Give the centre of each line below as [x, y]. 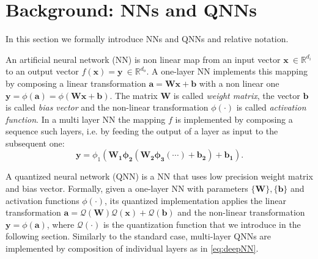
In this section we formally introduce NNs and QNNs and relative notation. [147, 39]
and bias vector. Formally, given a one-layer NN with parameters [127, 188]
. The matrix [134, 95]
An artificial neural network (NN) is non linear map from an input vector [143, 59]
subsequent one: [35, 143]
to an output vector [42, 71]
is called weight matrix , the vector [237, 95]
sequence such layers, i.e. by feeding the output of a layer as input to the [142, 131]
